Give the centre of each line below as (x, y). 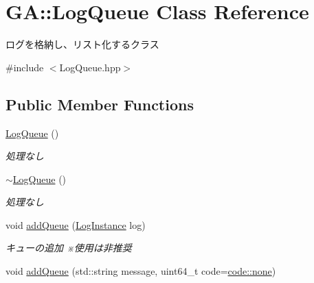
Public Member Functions (100, 104)
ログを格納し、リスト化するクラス (82, 44)
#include (25, 67)
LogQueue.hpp (90, 67)
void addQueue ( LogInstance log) (76, 224)
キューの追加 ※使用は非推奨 (69, 248)
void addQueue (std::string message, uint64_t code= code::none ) (141, 271)
